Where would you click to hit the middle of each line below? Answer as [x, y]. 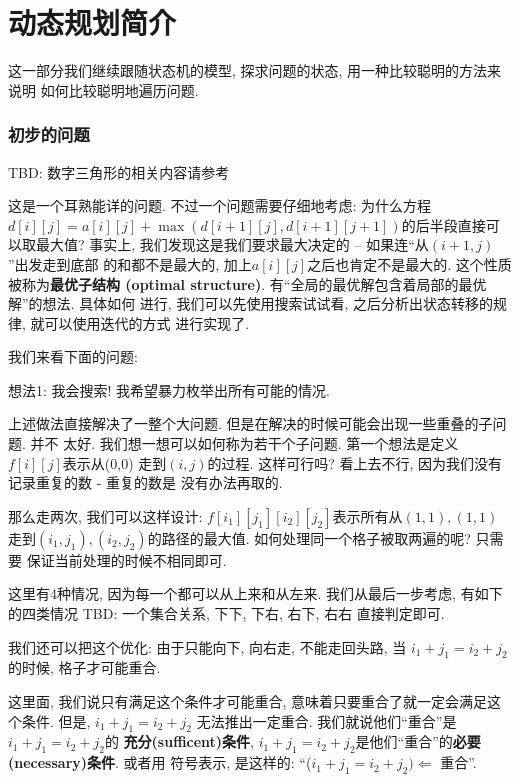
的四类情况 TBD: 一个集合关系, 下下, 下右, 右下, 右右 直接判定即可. [226, 613]
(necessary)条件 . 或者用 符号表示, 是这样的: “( [160, 762]
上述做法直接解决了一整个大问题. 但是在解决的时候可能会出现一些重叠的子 [250, 423]
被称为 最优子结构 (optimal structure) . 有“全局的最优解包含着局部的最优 [247, 283]
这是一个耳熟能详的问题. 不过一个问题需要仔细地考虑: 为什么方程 [220, 205]
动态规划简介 [92, 22]
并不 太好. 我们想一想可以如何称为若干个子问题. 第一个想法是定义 [244, 443]
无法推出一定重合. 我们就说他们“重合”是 [326, 720]
